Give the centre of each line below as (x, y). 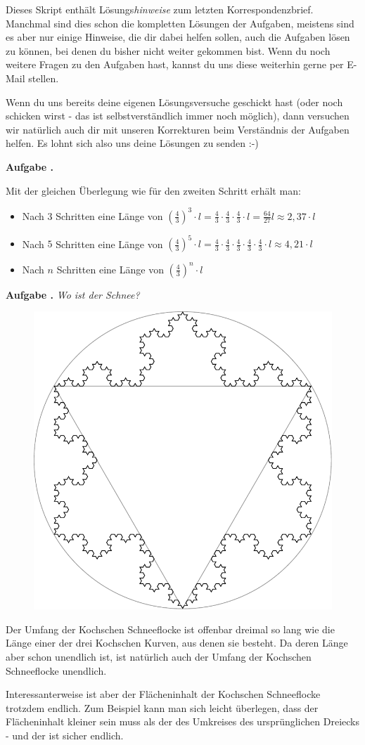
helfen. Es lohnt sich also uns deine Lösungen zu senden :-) (132, 143)
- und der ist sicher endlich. (65, 735)
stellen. (44, 78)
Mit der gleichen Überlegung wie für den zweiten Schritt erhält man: (153, 190)
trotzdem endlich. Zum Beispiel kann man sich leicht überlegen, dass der (162, 707)
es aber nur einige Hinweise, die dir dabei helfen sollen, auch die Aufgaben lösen (178, 37)
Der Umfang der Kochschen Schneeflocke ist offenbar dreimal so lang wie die (170, 629)
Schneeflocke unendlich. (56, 670)
